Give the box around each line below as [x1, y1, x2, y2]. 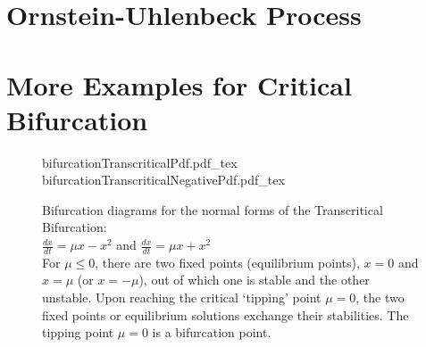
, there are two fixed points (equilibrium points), [95, 252, 360, 271]
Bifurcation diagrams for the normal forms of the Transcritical [42, 200, 383, 219]
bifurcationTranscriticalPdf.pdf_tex [42, 153, 238, 171]
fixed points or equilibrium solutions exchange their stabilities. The [42, 305, 409, 324]
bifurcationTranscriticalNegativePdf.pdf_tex [42, 170, 285, 189]
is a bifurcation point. [152, 323, 271, 342]
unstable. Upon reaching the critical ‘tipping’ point [42, 288, 322, 307]
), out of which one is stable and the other [138, 270, 370, 289]
